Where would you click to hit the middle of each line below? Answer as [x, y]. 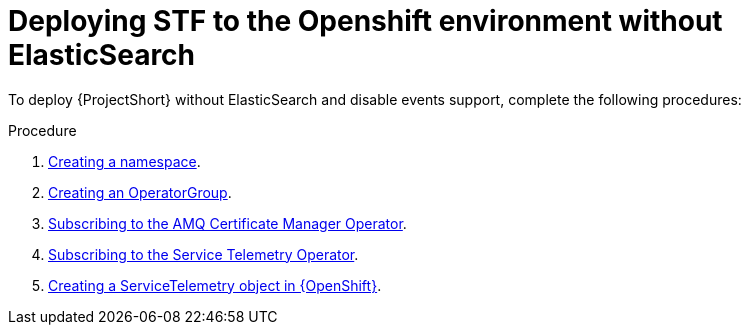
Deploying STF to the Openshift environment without [365, 21]
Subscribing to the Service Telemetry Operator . [203, 254]
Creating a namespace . [124, 161]
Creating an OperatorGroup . [140, 192]
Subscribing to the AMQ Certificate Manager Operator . [227, 223]
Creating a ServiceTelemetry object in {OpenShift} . [215, 285]
